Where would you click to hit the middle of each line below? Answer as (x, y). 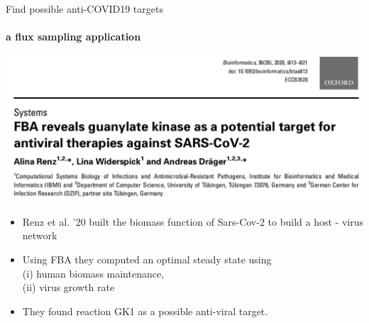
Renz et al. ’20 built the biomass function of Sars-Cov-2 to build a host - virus (193, 221)
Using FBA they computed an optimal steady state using (147, 259)
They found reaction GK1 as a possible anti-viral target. (145, 311)
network (40, 235)
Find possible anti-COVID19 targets (84, 9)
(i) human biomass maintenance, (93, 273)
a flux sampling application (73, 37)
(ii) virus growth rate (68, 287)
